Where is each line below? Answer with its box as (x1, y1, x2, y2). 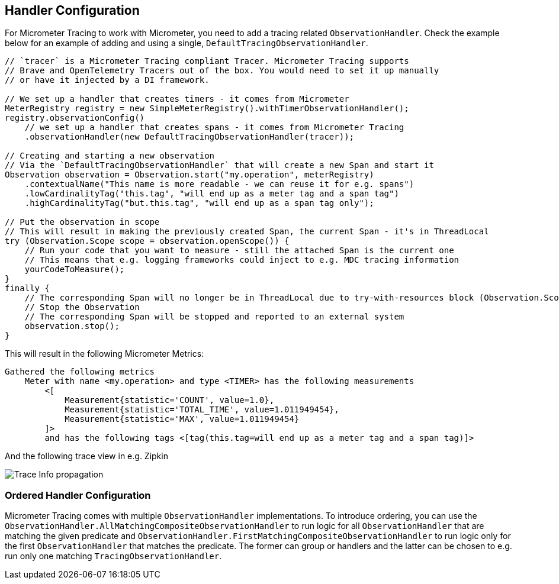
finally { (5, 283, 50, 293)
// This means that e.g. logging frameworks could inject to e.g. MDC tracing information (24, 255, 460, 265)
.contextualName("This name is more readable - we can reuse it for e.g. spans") (24, 179, 415, 189)
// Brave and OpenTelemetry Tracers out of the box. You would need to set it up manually (5, 66, 439, 76)
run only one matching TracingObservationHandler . (5, 551, 222, 562)
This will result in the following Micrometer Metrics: (5, 349, 204, 359)
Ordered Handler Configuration (5, 489, 151, 501)
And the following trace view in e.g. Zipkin (5, 451, 168, 462)
